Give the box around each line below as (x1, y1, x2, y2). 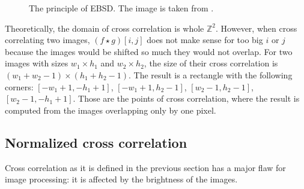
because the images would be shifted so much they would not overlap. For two (5, 45, 293, 57)
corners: (5, 80, 34, 93)
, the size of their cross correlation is (144, 57, 278, 69)
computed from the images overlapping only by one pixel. (5, 103, 216, 116)
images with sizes (5, 57, 68, 69)
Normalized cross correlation (5, 133, 187, 151)
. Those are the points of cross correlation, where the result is (73, 92, 300, 105)
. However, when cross (216, 22, 297, 34)
